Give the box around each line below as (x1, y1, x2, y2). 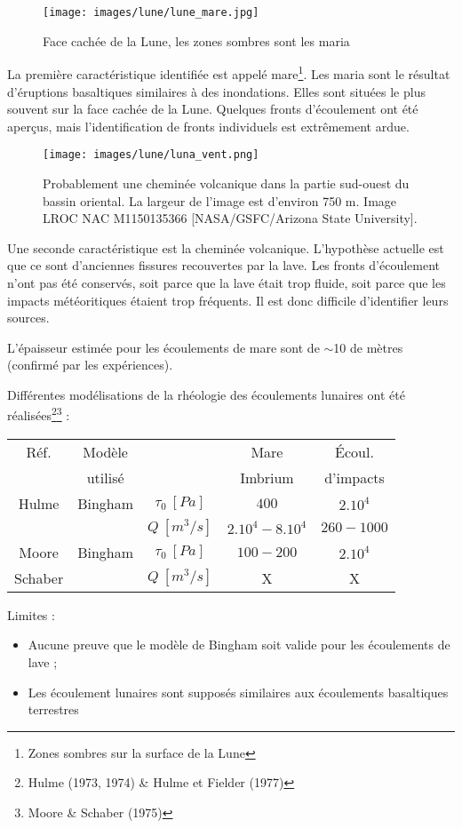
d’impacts (324, 466, 385, 488)
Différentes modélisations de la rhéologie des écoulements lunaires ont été (7, 385, 405, 403)
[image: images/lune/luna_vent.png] (43, 148, 259, 162)
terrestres (28, 700, 79, 719)
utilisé (86, 466, 124, 488)
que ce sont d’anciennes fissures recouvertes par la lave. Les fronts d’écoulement (7, 256, 441, 275)
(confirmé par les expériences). (7, 355, 173, 374)
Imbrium (240, 466, 294, 488)
